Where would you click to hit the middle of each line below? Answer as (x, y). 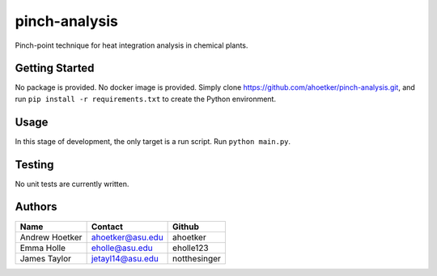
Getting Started (55, 68)
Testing (34, 165)
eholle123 (191, 248)
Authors (36, 207)
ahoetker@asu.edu (127, 237)
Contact (107, 227)
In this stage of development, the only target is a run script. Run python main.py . (153, 141)
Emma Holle (43, 248)
